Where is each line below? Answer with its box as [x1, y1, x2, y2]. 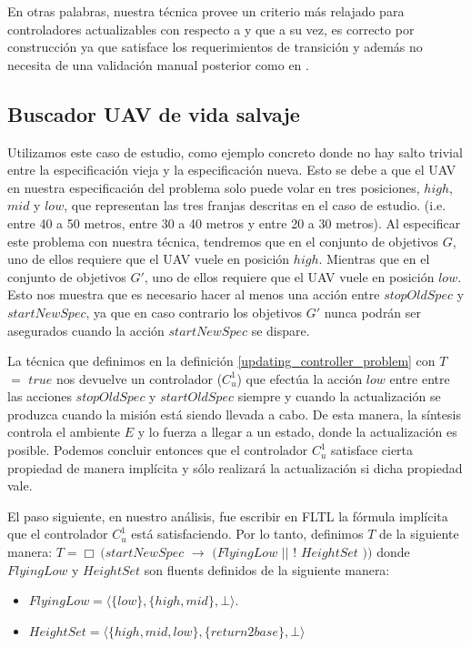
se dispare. [251, 320, 310, 339]
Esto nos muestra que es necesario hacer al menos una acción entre [7, 285, 380, 304]
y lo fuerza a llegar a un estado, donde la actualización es [137, 422, 457, 441]
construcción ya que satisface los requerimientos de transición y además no [7, 37, 423, 56]
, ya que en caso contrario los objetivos [85, 302, 302, 321]
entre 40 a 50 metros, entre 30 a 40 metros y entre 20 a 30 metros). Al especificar [7, 213, 461, 232]
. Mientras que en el [318, 249, 430, 268]
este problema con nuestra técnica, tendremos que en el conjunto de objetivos [7, 231, 439, 250]
